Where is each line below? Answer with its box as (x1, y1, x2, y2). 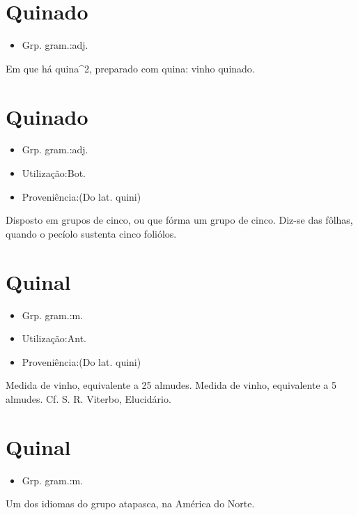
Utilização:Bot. (22, 166, 86, 180)
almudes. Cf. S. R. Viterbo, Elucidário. (6, 391, 171, 406)
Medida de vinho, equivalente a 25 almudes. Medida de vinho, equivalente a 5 (6, 378, 336, 392)
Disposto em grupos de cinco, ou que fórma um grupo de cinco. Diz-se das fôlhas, (6, 213, 353, 227)
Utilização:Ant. (22, 331, 86, 346)
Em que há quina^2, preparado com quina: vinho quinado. (6, 61, 255, 75)
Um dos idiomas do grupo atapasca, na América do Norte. (6, 496, 255, 511)
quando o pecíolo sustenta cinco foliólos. (6, 226, 177, 240)
